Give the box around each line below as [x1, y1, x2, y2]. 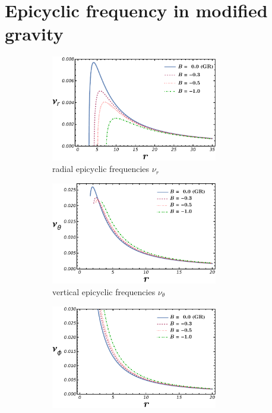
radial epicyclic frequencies [52, 162, 150, 175]
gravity [5, 21, 64, 46]
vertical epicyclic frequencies [52, 286, 156, 298]
